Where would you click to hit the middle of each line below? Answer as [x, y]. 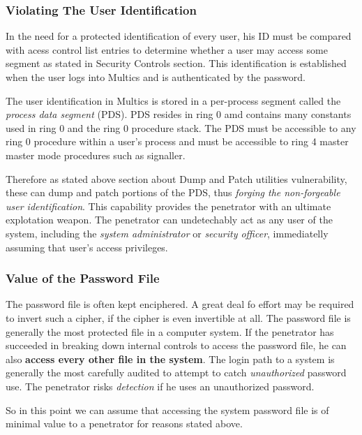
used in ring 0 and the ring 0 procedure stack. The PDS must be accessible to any [181, 127]
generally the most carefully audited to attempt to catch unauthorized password [176, 373]
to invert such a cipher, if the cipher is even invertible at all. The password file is [178, 317]
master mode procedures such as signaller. [96, 155]
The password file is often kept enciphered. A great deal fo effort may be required [180, 304]
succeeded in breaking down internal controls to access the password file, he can [176, 345]
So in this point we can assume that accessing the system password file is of [167, 410]
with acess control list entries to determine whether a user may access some [167, 49]
